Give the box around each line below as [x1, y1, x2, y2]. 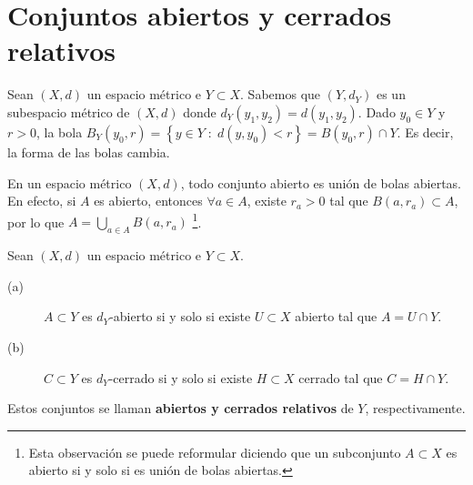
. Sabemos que [240, 85, 321, 104]
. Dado [357, 102, 396, 121]
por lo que [7, 212, 65, 231]
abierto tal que [295, 307, 377, 326]
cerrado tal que [298, 368, 383, 387]
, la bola [35, 122, 83, 141]
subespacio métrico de [7, 102, 130, 121]
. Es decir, [397, 122, 454, 141]
